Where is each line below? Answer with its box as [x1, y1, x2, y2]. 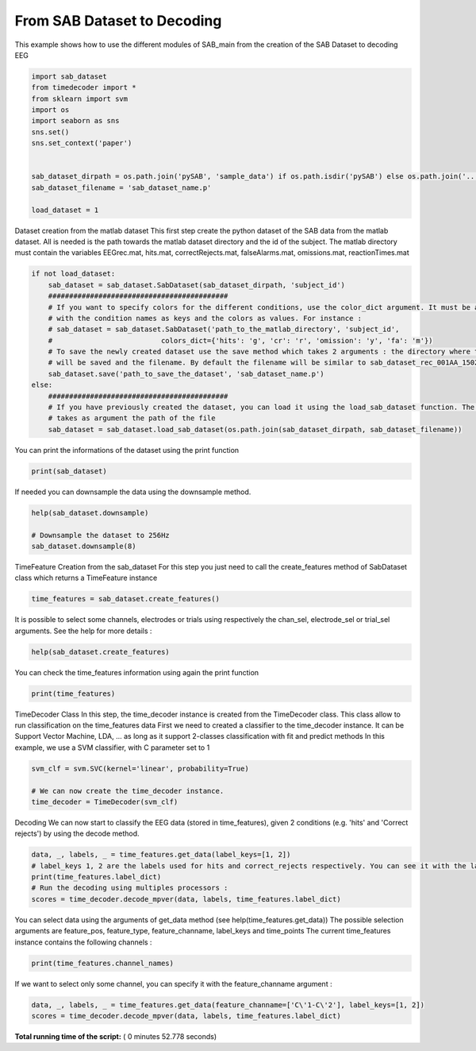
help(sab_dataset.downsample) [31, 508, 149, 517]
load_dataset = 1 [31, 205, 99, 214]
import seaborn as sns [31, 116, 120, 126]
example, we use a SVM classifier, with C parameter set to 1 [14, 743, 210, 752]
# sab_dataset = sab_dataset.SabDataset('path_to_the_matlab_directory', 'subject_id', [48, 325, 400, 334]
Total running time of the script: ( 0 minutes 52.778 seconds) [14, 1031, 217, 1041]
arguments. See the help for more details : [14, 626, 152, 636]
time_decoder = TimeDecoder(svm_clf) [31, 797, 178, 806]
